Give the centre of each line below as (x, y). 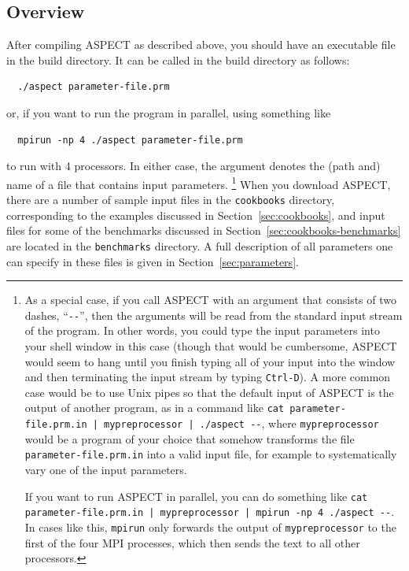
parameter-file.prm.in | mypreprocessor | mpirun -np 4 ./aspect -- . (210, 512)
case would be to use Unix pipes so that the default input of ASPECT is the (209, 392)
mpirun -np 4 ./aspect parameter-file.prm (130, 140)
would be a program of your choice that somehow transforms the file (190, 438)
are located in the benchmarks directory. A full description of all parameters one (200, 245)
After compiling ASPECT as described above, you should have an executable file (201, 44)
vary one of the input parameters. (106, 469)
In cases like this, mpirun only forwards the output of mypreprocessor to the (210, 527)
